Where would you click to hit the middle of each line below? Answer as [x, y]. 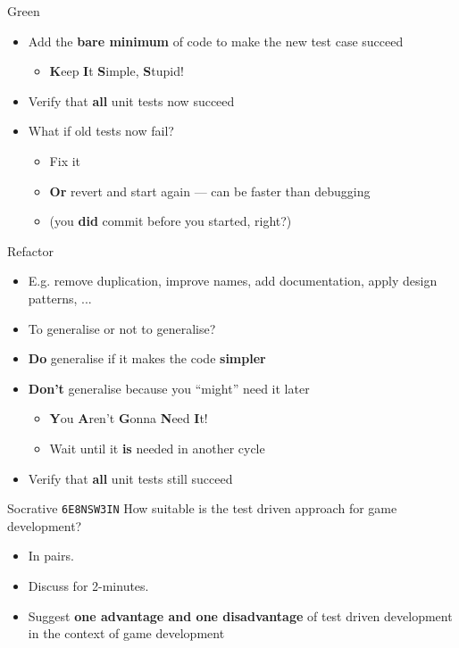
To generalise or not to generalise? [122, 328]
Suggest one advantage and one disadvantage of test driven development [240, 615]
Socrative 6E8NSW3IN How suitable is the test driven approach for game [202, 508]
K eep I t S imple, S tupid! [117, 71]
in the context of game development [126, 633]
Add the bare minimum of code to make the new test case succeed [216, 41]
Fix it [65, 160]
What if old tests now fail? [101, 131]
